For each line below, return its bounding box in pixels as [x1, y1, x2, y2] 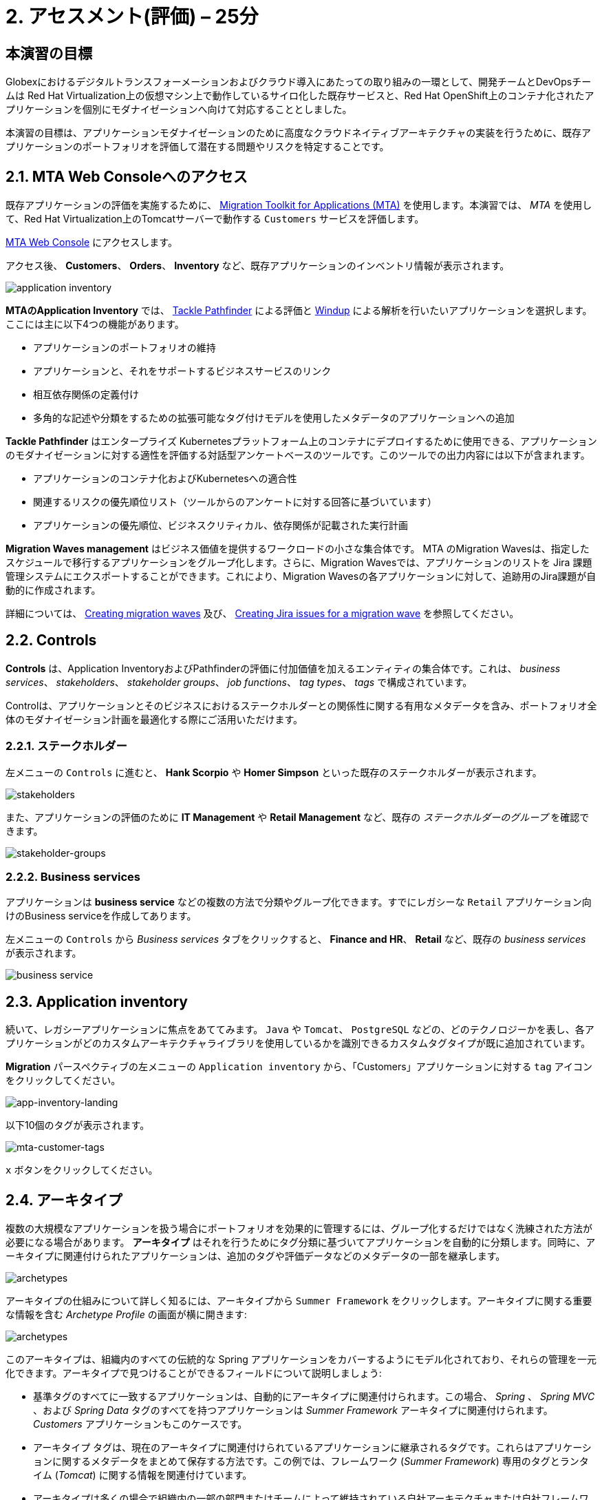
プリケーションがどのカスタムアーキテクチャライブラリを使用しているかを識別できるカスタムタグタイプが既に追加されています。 [6, 1037, 591, 1050]
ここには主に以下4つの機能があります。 [6, 318, 184, 331]
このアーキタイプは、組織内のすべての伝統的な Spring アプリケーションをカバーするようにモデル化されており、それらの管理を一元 [6, 1353, 597, 1366]
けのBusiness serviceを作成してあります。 [6, 910, 197, 922]
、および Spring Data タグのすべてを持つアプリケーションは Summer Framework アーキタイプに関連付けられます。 [33, 1404, 553, 1417]
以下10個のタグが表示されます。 [6, 1119, 150, 1132]
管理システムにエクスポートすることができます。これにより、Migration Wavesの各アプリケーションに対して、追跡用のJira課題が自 [6, 570, 596, 583]
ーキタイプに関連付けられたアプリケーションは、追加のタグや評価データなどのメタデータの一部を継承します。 [6, 1250, 506, 1262]
